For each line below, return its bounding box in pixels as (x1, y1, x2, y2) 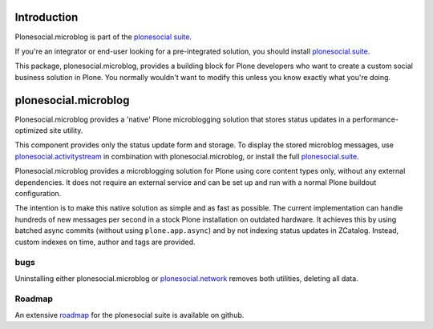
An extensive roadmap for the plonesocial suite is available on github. (14, 310, 245, 319)
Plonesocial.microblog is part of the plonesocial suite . (14, 32, 192, 42)
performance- (352, 114, 399, 124)
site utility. (49, 125, 83, 135)
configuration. (14, 188, 62, 198)
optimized (14, 125, 48, 135)
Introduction (14, 10, 79, 24)
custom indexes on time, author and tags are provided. (14, 237, 196, 247)
